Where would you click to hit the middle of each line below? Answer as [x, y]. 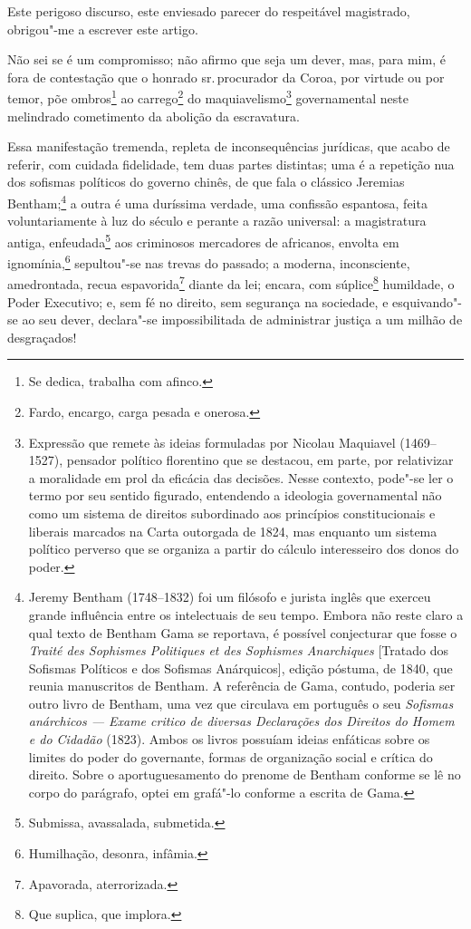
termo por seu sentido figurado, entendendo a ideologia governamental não [235, 495]
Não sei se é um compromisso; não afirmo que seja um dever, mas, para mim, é [226, 59]
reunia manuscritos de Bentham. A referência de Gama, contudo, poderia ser [242, 686]
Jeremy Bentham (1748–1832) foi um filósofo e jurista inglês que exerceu [230, 597]
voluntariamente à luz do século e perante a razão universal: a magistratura [217, 221]
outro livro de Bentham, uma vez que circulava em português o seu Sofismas [241, 703]
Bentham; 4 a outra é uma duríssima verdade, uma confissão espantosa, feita [217, 202]
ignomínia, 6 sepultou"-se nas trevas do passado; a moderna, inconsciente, [209, 261]
